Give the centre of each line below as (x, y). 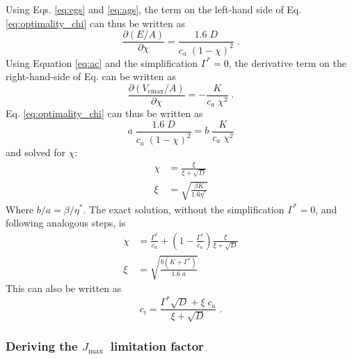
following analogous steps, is (66, 223)
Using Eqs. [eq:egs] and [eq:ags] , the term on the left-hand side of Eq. (154, 9)
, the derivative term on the (287, 62)
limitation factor (157, 345)
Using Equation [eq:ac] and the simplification (102, 62)
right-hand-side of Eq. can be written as (91, 76)
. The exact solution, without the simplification (184, 209)
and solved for (36, 152)
